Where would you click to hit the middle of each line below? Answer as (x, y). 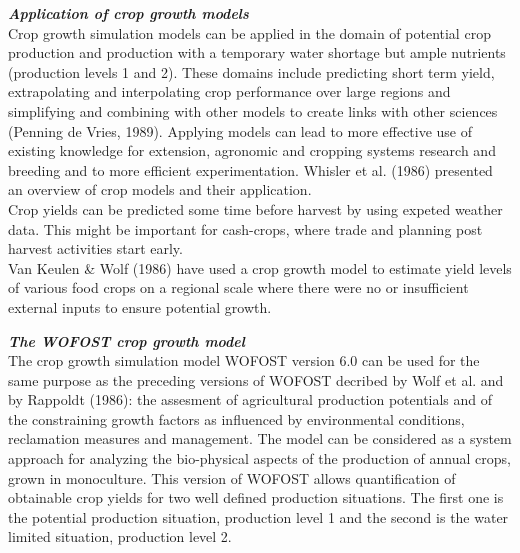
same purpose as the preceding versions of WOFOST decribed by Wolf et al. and (256, 379)
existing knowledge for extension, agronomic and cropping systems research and (252, 150)
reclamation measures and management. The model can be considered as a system (260, 438)
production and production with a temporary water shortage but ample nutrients (257, 52)
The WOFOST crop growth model (126, 340)
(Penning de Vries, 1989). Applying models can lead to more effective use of (240, 130)
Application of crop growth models (128, 13)
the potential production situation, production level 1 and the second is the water (258, 516)
